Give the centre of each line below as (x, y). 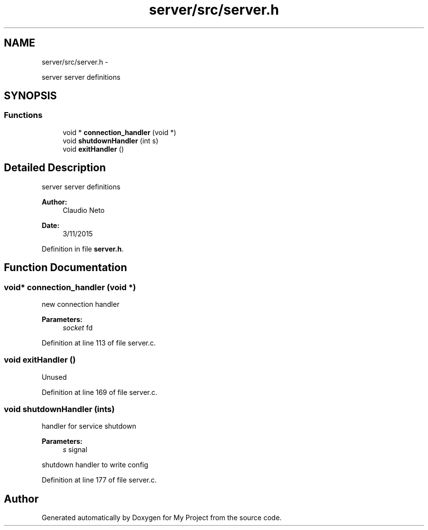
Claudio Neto (84, 210)
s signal (75, 450)
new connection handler (81, 304)
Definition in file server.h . (83, 249)
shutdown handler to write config (95, 465)
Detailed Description (55, 168)
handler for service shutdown (89, 426)
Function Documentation (65, 268)
